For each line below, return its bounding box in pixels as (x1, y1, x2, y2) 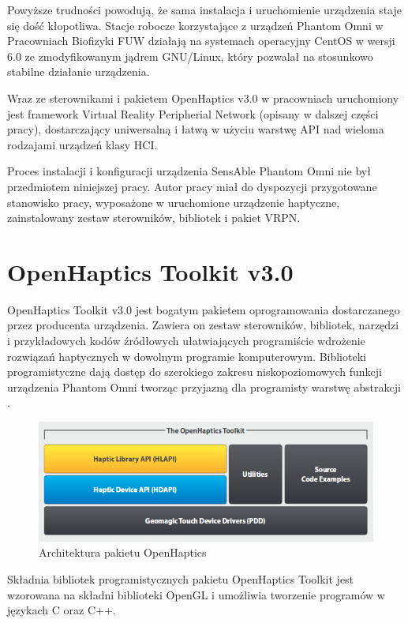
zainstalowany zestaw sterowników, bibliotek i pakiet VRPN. (7, 209, 301, 226)
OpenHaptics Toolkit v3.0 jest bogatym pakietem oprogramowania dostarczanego (7, 301, 400, 317)
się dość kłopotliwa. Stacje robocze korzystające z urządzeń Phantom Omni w (7, 17, 384, 33)
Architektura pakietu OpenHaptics (39, 544, 207, 561)
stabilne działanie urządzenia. (7, 63, 150, 80)
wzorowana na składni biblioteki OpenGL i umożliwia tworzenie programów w (7, 586, 385, 602)
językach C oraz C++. (7, 602, 116, 618)
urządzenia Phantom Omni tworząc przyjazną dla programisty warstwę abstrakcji (7, 378, 401, 395)
